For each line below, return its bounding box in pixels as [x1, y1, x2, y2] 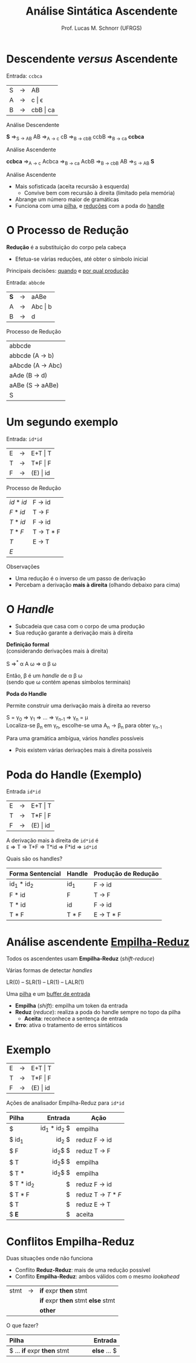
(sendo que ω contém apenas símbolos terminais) [6, 678, 131, 685]
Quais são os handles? [6, 855, 62, 862]
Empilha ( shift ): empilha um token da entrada [15, 1002, 128, 1009]
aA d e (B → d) [9, 371, 48, 380]
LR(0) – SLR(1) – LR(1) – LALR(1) [6, 978, 85, 986]
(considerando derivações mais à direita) [6, 647, 109, 654]
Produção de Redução [93, 870, 159, 878]
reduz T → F [76, 1147, 111, 1155]
